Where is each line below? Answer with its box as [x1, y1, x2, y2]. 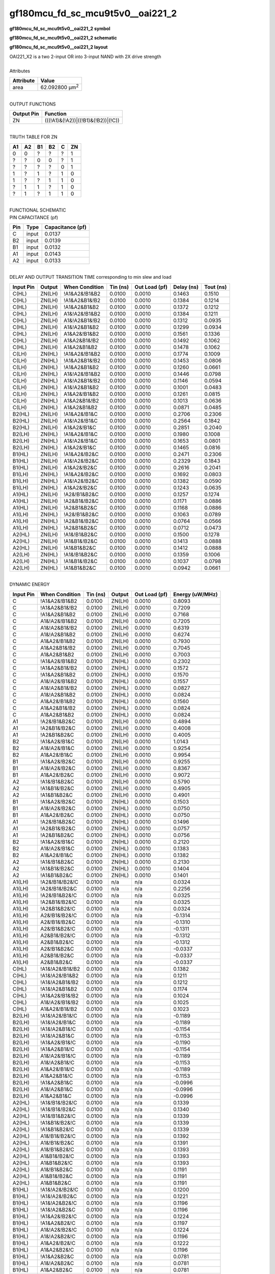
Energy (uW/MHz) [173, 591, 218, 598]
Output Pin [12, 110, 39, 117]
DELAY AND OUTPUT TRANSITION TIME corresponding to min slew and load [9, 274, 172, 280]
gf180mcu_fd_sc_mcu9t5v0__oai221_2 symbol [9, 25, 111, 32]
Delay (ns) [173, 283, 199, 290]
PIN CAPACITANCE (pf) [9, 214, 59, 220]
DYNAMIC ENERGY [9, 581, 50, 588]
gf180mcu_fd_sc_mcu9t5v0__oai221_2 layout [9, 44, 108, 50]
